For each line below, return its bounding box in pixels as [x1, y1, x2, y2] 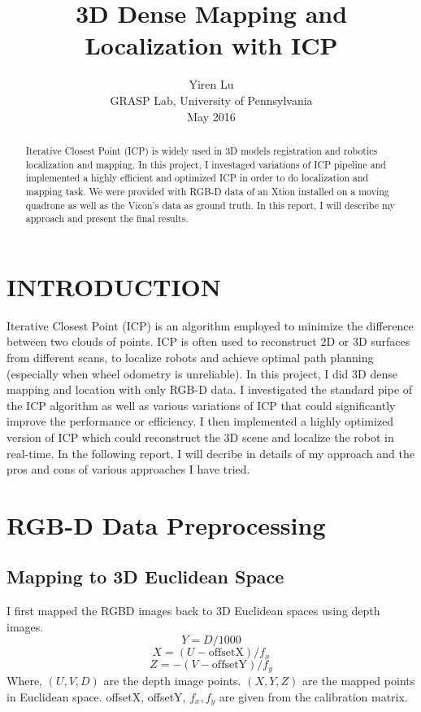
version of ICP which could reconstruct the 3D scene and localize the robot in [7, 428, 394, 445]
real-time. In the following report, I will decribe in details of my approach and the [7, 444, 414, 461]
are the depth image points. [103, 671, 241, 688]
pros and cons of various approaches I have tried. [7, 461, 250, 478]
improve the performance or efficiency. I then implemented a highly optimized [7, 413, 394, 430]
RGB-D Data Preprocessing [7, 508, 326, 541]
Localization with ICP [85, 28, 338, 62]
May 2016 [187, 107, 236, 124]
